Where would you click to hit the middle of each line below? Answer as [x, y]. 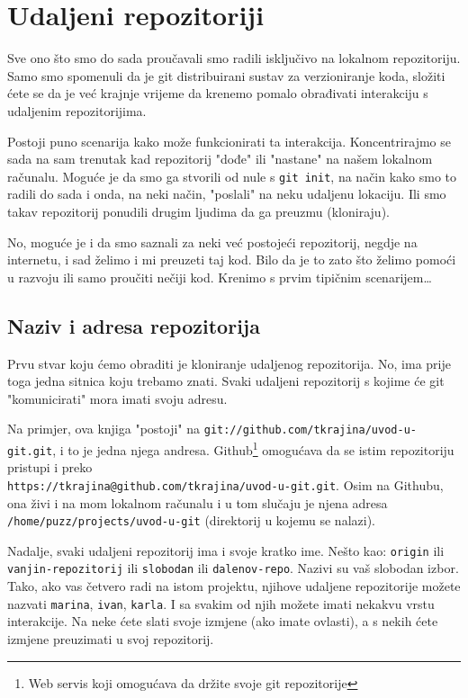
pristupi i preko [50, 467]
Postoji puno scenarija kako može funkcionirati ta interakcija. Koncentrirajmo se [229, 141]
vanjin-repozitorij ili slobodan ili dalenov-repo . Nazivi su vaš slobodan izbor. [233, 568]
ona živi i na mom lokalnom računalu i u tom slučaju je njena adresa [198, 502]
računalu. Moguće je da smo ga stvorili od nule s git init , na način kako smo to [232, 176]
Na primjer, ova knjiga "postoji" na [104, 429]
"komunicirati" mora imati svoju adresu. [117, 398]
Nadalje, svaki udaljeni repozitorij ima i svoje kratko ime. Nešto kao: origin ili [226, 550]
